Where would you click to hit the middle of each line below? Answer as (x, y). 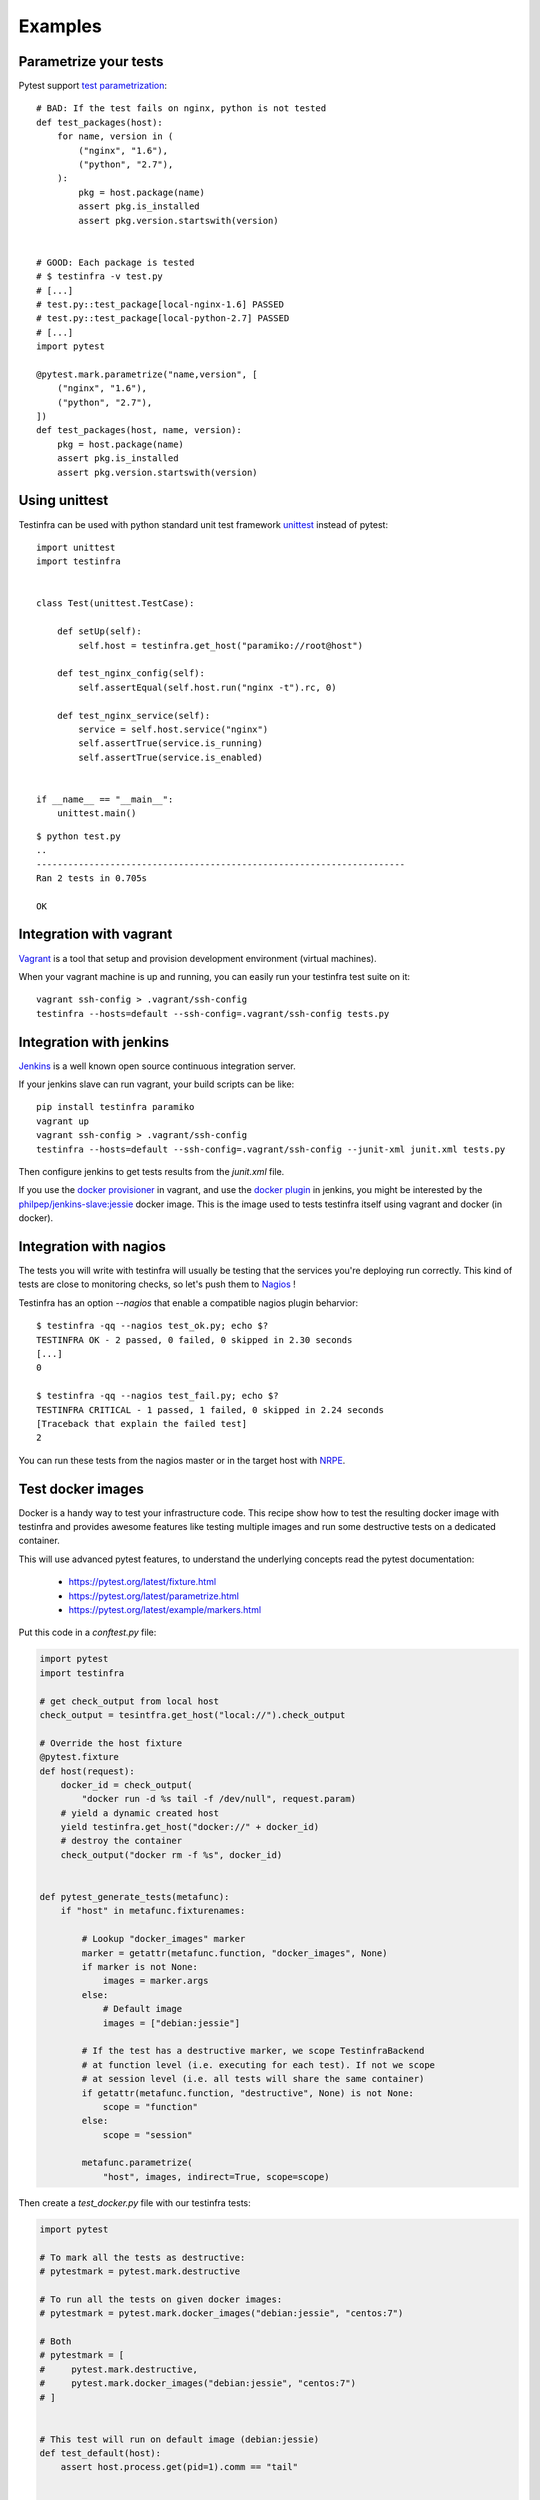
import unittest (76, 547)
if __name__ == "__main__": (105, 799)
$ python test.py (78, 836)
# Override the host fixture (111, 1743)
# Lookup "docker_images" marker (163, 1939)
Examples (60, 26)
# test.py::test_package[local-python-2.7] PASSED (163, 318)
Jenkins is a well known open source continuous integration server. (157, 1066)
